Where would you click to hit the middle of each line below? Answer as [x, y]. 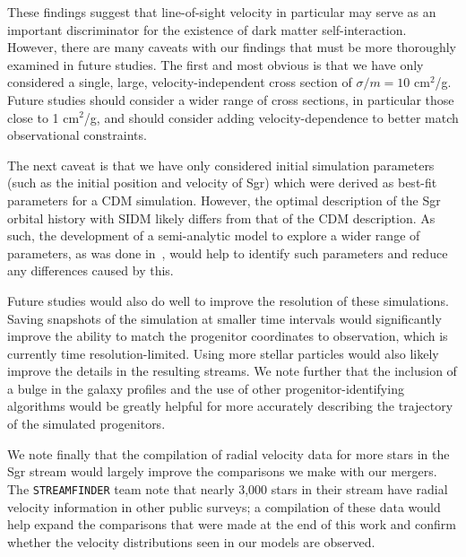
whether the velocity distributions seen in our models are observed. [191, 541]
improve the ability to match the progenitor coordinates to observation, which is [228, 336]
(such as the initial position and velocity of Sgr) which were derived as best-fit [222, 183]
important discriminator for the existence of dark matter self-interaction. [207, 29]
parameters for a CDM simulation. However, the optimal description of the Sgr [224, 200]
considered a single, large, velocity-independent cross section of [180, 82]
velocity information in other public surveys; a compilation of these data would [224, 506]
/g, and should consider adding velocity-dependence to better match [271, 117]
